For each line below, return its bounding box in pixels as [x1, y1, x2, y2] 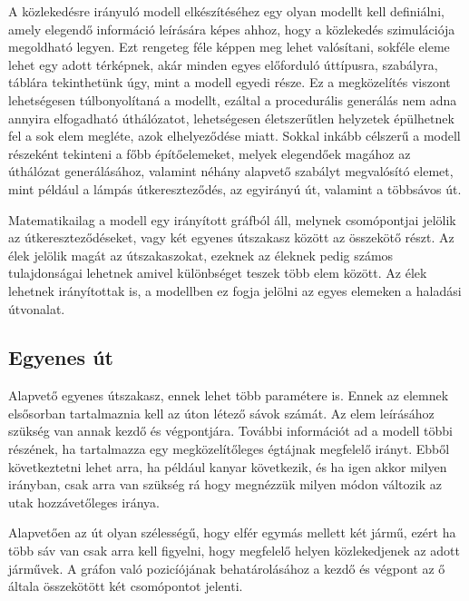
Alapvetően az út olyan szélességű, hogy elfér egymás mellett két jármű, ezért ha [8, 523, 456, 542]
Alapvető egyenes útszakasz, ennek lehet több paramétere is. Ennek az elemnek [8, 386, 449, 405]
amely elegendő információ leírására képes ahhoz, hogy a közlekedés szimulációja [8, 19, 455, 38]
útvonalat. [8, 299, 65, 318]
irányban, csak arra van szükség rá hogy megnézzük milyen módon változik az [8, 475, 442, 494]
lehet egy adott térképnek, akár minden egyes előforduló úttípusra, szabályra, [8, 54, 438, 74]
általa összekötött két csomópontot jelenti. [8, 576, 243, 596]
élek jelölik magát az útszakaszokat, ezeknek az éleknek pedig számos [8, 245, 394, 264]
